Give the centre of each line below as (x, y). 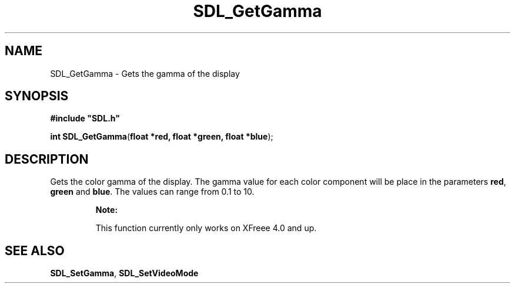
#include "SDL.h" (85, 118)
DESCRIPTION (47, 159)
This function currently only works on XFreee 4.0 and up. (206, 228)
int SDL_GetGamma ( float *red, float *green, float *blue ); (162, 137)
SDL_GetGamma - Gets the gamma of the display (145, 73)
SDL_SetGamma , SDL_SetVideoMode (124, 273)
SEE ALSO (35, 250)
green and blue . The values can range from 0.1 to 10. (152, 192)
